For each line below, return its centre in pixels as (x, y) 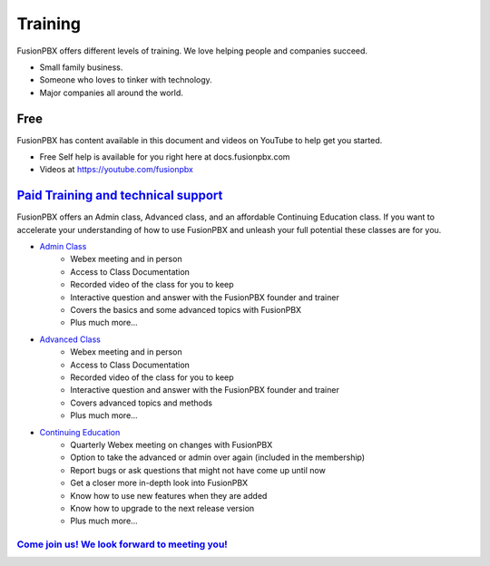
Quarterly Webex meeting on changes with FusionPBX (171, 444)
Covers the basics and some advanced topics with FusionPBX (186, 310)
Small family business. (81, 67)
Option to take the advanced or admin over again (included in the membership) (218, 457)
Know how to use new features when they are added (169, 495)
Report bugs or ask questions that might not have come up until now (198, 470)
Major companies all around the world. (111, 93)
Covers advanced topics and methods (142, 403)
